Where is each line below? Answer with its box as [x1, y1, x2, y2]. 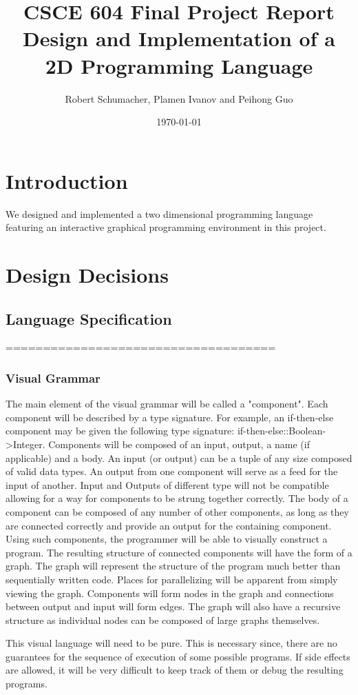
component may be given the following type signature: [6, 423, 235, 438]
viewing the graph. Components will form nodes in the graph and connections [6, 585, 334, 600]
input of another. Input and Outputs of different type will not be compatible [6, 477, 329, 492]
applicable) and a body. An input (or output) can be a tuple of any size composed [6, 450, 352, 465]
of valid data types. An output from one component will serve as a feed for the [6, 464, 338, 479]
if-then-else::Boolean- [237, 423, 326, 438]
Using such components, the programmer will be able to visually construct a [6, 532, 328, 546]
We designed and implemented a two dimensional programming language [6, 206, 313, 221]
